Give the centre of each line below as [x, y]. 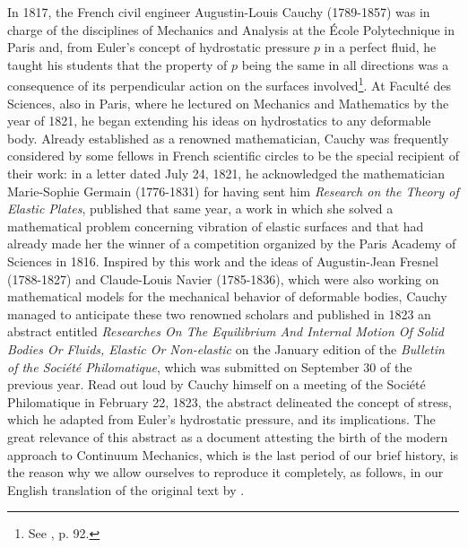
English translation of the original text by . [126, 489]
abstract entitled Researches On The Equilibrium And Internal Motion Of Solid [225, 331]
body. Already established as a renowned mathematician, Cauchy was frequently [228, 138]
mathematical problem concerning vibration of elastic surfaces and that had [216, 226]
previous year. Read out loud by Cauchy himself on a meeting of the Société [217, 384]
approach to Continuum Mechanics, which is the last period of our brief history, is [233, 454]
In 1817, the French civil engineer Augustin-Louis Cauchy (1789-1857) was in [219, 12]
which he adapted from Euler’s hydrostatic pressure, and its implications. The [221, 419]
